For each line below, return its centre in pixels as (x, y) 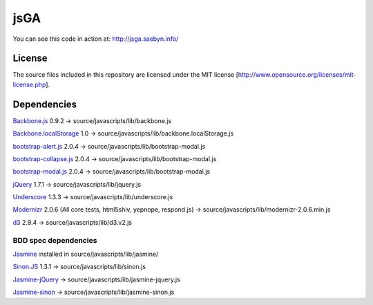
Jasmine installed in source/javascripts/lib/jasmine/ (86, 254)
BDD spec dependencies (55, 240)
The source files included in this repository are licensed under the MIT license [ (125, 75)
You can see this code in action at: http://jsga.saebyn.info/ (96, 39)
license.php (29, 84)
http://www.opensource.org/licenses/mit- (297, 75)
